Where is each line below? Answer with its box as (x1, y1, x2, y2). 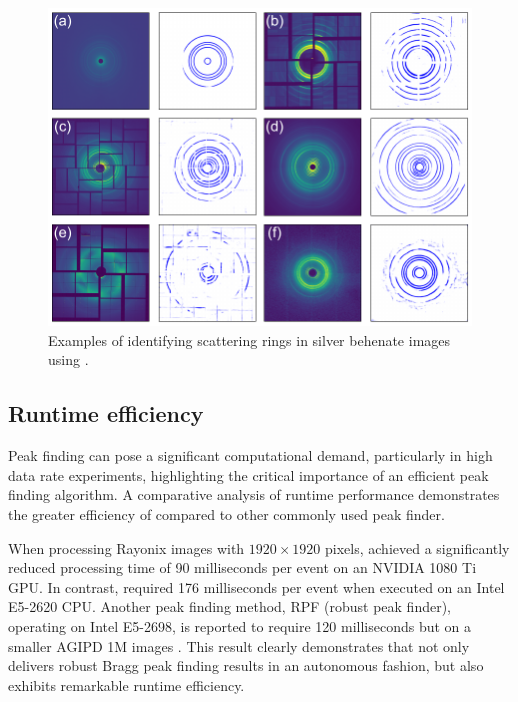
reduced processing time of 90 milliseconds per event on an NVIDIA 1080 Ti (8, 557, 477, 578)
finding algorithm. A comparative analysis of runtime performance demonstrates (8, 484, 500, 505)
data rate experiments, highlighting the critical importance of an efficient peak (8, 464, 489, 485)
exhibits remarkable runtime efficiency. (8, 674, 245, 695)
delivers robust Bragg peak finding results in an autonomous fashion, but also (8, 655, 484, 676)
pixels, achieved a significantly (325, 537, 510, 558)
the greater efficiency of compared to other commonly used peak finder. (8, 504, 445, 524)
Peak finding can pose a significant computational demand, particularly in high (8, 445, 493, 466)
